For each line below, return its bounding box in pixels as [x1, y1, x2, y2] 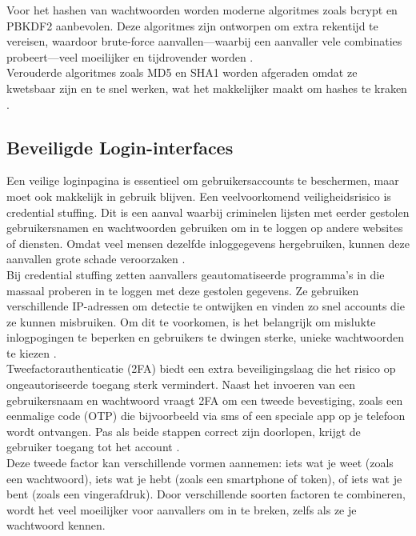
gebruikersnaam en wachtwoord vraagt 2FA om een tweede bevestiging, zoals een [6, 391, 403, 408]
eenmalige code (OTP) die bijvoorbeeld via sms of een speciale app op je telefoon [6, 407, 406, 424]
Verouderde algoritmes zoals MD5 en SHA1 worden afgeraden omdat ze [6, 64, 358, 81]
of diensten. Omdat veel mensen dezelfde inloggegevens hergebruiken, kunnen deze [6, 234, 410, 251]
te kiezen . [6, 344, 57, 361]
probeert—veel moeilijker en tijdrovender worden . [6, 48, 254, 65]
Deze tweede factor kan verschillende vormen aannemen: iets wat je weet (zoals [6, 454, 394, 471]
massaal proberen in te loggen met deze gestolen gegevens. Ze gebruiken [6, 282, 359, 298]
